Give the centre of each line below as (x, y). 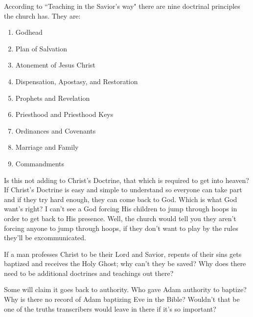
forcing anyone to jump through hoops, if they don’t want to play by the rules (121, 228)
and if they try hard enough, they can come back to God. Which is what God (121, 199)
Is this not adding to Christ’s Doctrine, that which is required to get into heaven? (126, 180)
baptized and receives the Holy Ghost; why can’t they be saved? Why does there (125, 263)
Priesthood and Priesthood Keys (64, 114)
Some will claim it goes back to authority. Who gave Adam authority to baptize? (125, 289)
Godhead (29, 32)
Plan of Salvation (41, 48)
